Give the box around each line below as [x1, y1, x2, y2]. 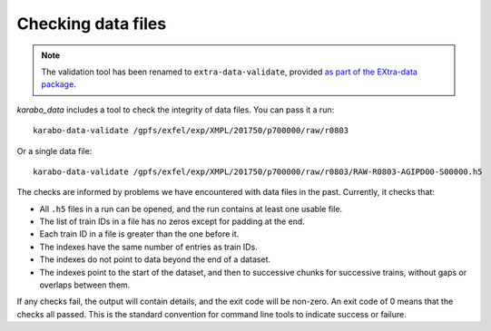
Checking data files [16, 14, 167, 34]
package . [41, 79, 76, 90]
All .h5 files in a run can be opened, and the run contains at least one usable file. [39, 203, 343, 214]
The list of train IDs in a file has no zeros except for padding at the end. [39, 216, 306, 227]
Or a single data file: [16, 145, 93, 156]
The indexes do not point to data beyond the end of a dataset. [39, 254, 271, 265]
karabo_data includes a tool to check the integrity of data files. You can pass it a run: [16, 104, 335, 115]
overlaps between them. [39, 279, 131, 290]
